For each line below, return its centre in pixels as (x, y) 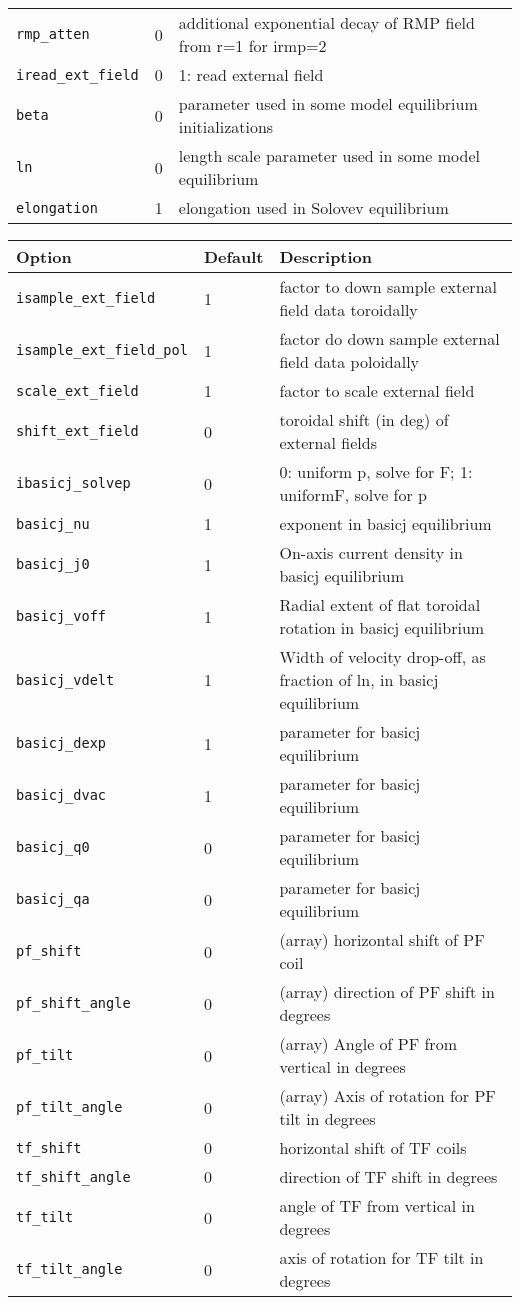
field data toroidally (348, 309)
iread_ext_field (77, 74)
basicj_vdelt (65, 679)
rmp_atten (53, 34)
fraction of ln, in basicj (359, 679)
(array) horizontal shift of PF (382, 939)
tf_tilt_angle (69, 1269)
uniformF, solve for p (353, 494)
